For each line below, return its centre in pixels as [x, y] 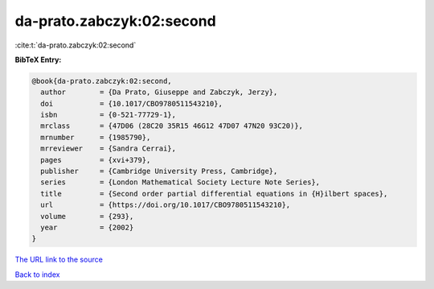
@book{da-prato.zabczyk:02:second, [102, 81]
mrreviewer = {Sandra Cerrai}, [108, 149]
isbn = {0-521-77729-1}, [108, 115]
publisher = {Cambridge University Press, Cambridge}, [159, 171]
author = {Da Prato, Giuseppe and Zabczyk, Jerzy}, [159, 92]
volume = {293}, [87, 216]
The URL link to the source [59, 260]
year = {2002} [87, 227]
